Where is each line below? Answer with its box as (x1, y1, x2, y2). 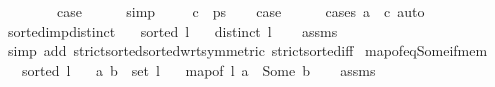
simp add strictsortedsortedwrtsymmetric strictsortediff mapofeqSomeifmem (7, 40, 488, 61)
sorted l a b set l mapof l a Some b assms (21, 59, 376, 80)
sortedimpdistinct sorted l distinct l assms (7, 20, 338, 41)
